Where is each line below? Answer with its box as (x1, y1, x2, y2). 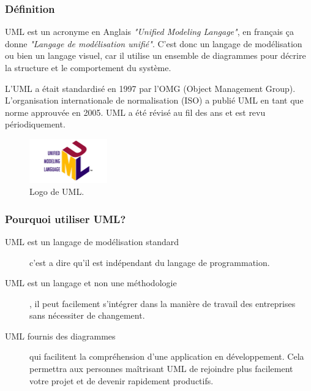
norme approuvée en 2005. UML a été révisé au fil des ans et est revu (5, 105, 266, 118)
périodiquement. (5, 118, 66, 131)
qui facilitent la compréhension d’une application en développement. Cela (29, 350, 304, 363)
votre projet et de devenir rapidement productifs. (29, 374, 214, 387)
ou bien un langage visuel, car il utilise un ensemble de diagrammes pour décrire (5, 49, 306, 62)
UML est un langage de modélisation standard (5, 235, 179, 248)
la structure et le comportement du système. (5, 61, 171, 74)
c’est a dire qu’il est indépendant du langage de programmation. (29, 256, 270, 268)
